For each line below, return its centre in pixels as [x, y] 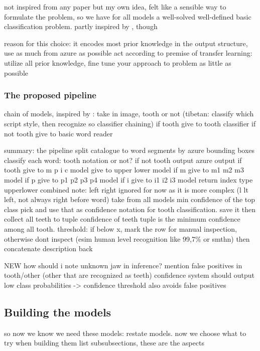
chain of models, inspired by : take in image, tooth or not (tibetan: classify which [129, 114]
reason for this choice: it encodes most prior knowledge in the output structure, [126, 43]
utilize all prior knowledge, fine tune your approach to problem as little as [118, 62]
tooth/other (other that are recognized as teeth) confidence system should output [129, 275]
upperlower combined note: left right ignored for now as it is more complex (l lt [126, 189]
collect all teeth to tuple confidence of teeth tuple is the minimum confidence [122, 219]
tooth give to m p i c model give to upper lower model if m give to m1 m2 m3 [124, 170]
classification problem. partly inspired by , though [81, 26]
